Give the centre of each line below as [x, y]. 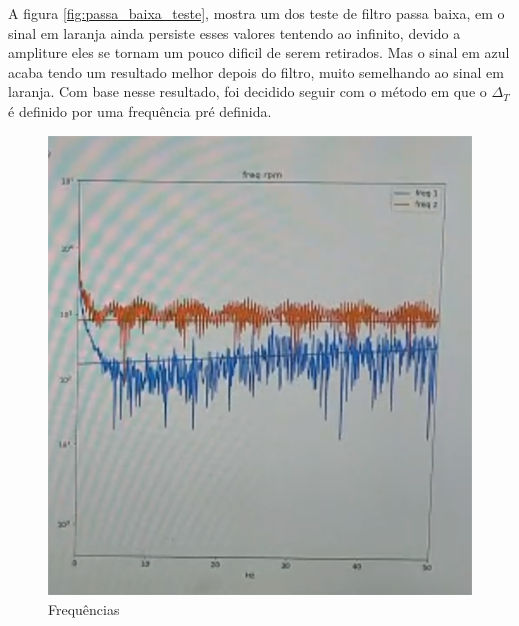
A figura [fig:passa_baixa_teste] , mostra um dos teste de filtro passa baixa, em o [256, 13]
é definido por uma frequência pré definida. [140, 110]
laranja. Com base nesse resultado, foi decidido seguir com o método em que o [247, 91]
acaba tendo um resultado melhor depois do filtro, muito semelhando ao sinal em [256, 71]
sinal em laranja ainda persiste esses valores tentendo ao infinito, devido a [234, 32]
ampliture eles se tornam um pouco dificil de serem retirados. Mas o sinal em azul [259, 52]
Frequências [84, 608]
